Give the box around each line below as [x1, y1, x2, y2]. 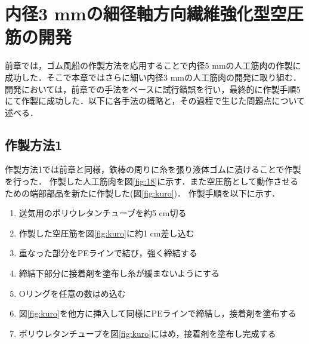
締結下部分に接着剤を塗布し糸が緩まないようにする [18, 267, 220, 279]
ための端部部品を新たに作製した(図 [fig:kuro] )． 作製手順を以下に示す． [5, 186, 280, 199]
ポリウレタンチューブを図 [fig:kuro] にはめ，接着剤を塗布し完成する [18, 327, 276, 339]
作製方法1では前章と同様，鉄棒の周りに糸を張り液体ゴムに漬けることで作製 [5, 163, 301, 176]
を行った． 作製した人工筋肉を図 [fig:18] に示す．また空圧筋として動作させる [5, 175, 299, 188]
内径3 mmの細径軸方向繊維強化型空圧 [5, 1, 304, 26]
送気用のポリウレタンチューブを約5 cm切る [18, 207, 187, 219]
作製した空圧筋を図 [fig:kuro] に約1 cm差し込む [18, 226, 194, 239]
